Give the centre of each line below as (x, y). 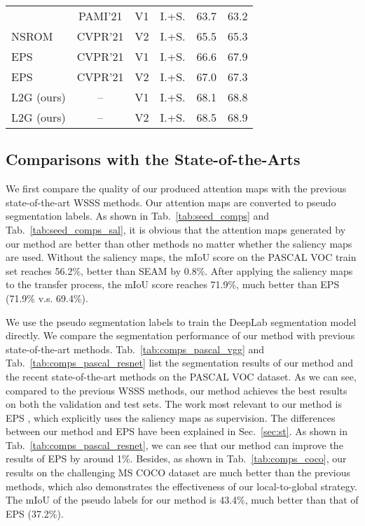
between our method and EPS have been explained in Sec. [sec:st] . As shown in (177, 431)
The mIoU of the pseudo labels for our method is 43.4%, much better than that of (182, 500)
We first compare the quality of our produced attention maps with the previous (176, 189)
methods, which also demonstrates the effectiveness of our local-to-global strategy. (181, 486)
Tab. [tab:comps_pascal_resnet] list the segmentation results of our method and (180, 363)
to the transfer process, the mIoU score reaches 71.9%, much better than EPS (173, 284)
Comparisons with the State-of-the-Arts (153, 159)
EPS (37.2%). (35, 513)
